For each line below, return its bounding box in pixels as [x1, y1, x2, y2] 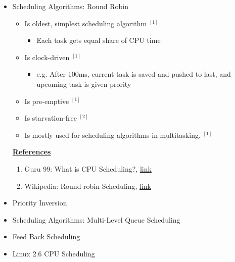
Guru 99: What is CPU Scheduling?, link [24, 163, 152, 174]
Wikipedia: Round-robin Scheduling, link [24, 180, 151, 191]
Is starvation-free [24, 113, 77, 123]
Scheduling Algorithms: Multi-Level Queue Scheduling [12, 214, 180, 225]
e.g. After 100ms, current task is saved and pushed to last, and [36, 69, 231, 79]
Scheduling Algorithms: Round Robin [12, 1, 129, 11]
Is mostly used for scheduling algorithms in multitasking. [24, 129, 201, 140]
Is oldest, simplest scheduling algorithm [24, 18, 147, 28]
